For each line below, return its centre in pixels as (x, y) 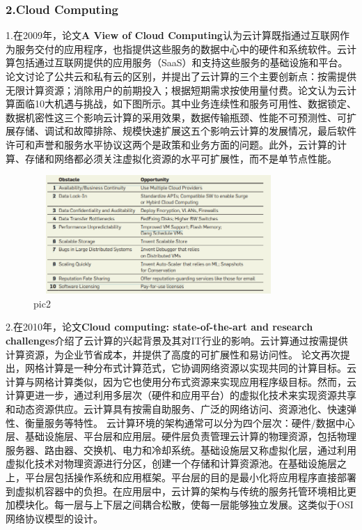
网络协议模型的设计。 (54, 518)
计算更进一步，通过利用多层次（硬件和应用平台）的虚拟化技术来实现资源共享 (181, 395)
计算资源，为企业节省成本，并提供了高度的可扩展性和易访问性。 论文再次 (173, 354)
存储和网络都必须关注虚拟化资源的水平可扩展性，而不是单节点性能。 (181, 158)
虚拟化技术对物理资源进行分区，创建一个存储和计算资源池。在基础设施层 (171, 463)
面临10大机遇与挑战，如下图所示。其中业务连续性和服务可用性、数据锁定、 (186, 104)
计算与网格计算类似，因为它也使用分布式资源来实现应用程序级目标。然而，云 (181, 381)
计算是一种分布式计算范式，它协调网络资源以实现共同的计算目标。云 (200, 368)
